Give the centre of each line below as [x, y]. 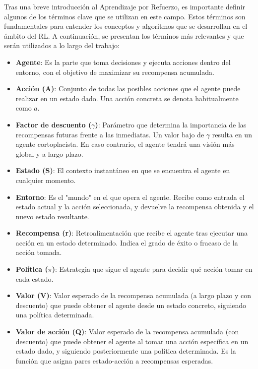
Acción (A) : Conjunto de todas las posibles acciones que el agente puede [128, 89]
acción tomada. [39, 252]
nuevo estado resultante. [52, 216]
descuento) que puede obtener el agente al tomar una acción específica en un [132, 341]
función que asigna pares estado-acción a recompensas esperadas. [114, 360]
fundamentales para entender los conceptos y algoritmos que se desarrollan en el [126, 26]
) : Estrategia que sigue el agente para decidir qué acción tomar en [152, 269]
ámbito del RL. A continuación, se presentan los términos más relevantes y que [124, 35]
